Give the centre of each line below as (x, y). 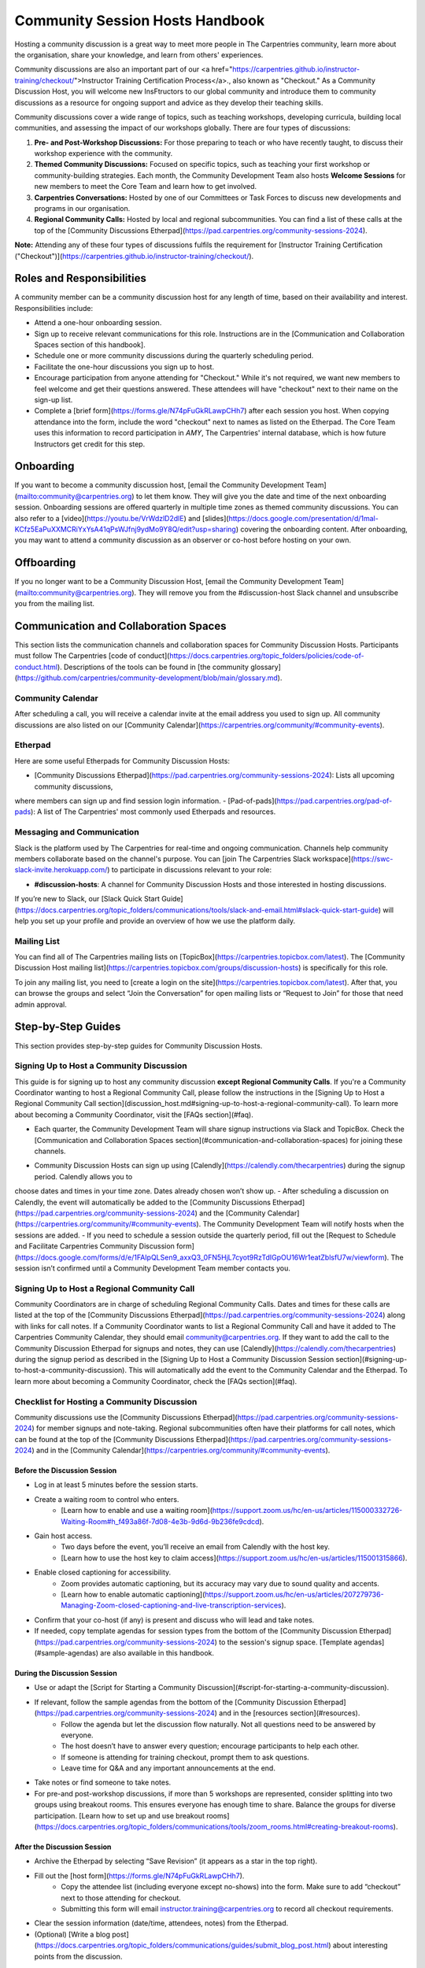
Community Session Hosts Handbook (140, 20)
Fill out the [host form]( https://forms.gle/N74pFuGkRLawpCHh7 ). (139, 1876)
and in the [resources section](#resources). (290, 1713)
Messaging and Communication (77, 832)
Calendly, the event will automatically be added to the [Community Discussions (143, 1202)
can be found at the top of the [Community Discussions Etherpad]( (123, 1439)
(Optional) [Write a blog (72, 1934)
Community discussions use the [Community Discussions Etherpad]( (126, 1417)
